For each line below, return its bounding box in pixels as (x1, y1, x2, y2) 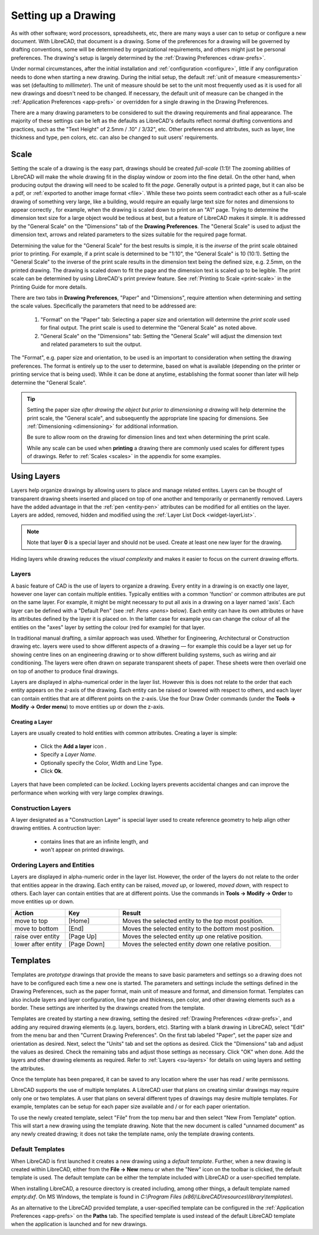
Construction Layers (11, 804, 71, 812)
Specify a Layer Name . (40, 751, 97, 758)
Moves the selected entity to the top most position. (122, 916, 264, 925)
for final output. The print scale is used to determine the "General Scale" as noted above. (40, 324, 257, 331)
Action (14, 909, 34, 917)
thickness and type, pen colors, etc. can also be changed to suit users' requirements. (11, 134, 219, 141)
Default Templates (11, 1145, 65, 1153)
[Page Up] (68, 932, 97, 940)
